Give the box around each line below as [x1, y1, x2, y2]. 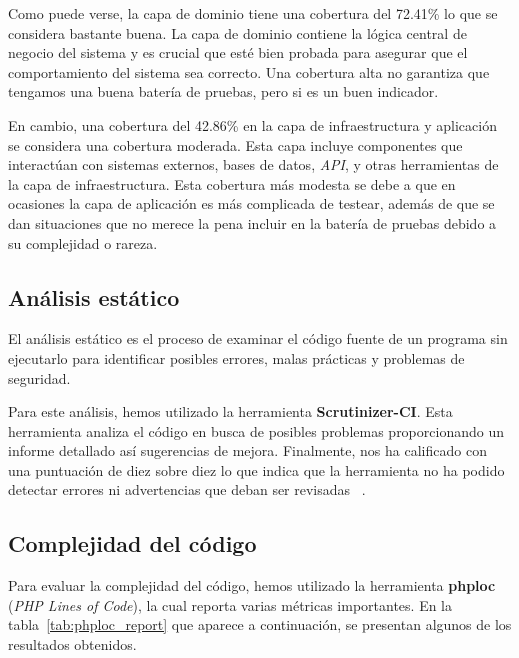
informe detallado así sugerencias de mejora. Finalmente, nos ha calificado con [8, 440, 487, 461]
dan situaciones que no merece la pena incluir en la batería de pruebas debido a [8, 212, 497, 233]
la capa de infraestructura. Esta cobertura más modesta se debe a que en [8, 173, 456, 194]
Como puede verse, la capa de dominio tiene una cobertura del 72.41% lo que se [8, 3, 498, 23]
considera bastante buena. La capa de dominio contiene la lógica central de [8, 22, 467, 43]
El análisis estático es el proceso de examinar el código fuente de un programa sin [8, 328, 508, 349]
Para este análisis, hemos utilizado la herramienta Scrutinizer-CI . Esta [8, 401, 453, 422]
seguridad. [8, 367, 71, 388]
